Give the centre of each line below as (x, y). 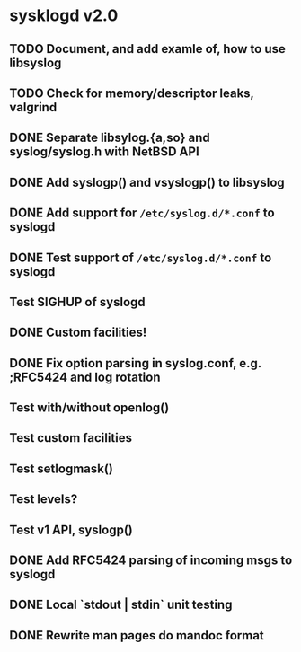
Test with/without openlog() (89, 408)
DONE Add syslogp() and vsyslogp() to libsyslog (147, 182)
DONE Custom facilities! (78, 333)
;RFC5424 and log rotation (85, 377)
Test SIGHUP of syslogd (77, 302)
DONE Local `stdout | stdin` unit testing (121, 605)
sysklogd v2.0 (64, 16)
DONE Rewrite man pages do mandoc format (137, 635)
